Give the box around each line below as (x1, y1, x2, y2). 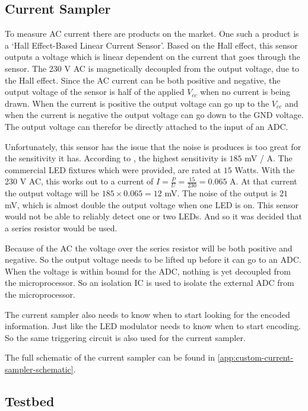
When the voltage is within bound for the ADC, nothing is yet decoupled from (5, 265, 291, 277)
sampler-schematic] (5, 362, 74, 375)
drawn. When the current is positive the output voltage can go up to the (5, 97, 269, 109)
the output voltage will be (5, 187, 100, 199)
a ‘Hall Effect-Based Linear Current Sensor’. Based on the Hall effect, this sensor (5, 39, 298, 51)
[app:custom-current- (217, 351, 294, 364)
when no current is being (200, 85, 291, 98)
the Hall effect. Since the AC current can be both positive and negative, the (5, 74, 281, 86)
